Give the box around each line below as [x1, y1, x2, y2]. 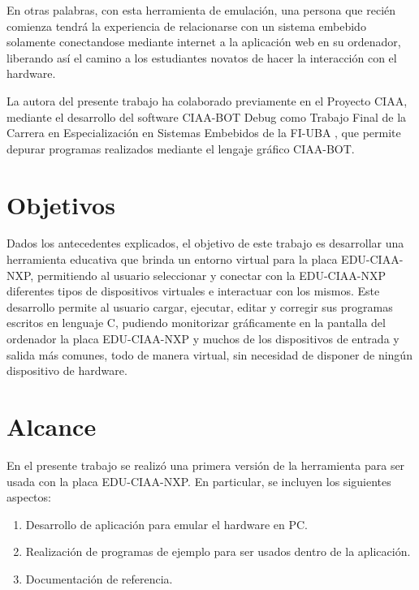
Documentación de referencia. [25, 570, 173, 587]
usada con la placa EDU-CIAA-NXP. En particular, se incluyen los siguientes [6, 472, 391, 489]
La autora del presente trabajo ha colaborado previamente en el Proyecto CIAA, [6, 92, 408, 109]
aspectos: [6, 489, 51, 506]
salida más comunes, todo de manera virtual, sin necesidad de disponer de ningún [6, 346, 413, 363]
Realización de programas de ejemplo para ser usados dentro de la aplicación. [25, 543, 411, 560]
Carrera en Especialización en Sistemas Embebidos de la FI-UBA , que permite [6, 124, 401, 141]
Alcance [6, 410, 97, 442]
